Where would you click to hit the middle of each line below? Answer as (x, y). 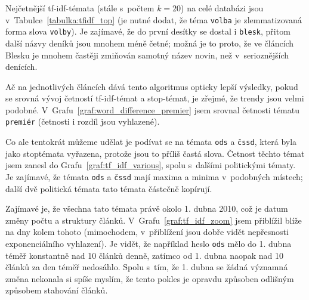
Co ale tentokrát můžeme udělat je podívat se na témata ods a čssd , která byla (151, 142)
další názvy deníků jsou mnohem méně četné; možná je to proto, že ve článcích (150, 43)
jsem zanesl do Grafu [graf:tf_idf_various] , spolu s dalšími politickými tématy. (151, 165)
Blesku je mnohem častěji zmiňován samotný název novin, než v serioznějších (147, 55)
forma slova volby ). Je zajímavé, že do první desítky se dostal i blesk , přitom (148, 31)
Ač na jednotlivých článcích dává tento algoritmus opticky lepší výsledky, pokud (152, 86)
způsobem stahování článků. (57, 290)
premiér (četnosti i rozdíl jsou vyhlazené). (83, 121)
